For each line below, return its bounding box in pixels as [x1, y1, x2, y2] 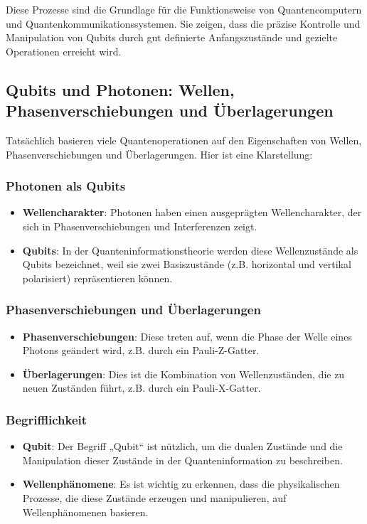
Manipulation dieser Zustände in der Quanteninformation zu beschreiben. [22, 452, 343, 467]
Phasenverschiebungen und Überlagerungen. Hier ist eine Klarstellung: [6, 146, 313, 161]
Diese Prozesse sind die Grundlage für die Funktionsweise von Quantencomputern [6, 2, 362, 16]
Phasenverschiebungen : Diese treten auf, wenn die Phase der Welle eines [22, 328, 352, 343]
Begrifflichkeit [6, 410, 87, 428]
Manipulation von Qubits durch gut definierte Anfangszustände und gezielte [6, 30, 338, 45]
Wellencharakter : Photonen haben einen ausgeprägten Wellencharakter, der [22, 205, 362, 220]
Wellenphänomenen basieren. [22, 504, 149, 519]
